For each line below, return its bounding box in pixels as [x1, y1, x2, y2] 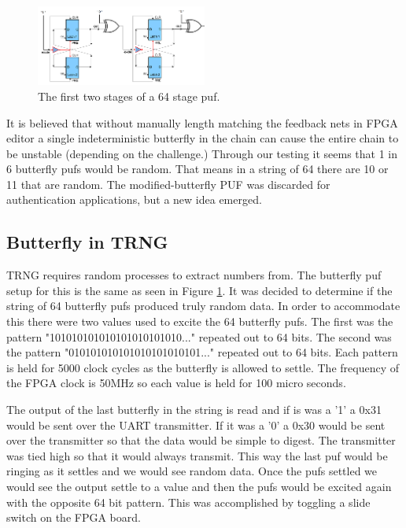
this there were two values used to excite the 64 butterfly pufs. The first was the [6, 313, 393, 330]
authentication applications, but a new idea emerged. [6, 191, 262, 208]
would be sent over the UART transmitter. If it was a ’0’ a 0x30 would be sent [6, 416, 386, 433]
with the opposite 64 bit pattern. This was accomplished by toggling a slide [6, 493, 371, 510]
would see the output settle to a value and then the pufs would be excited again [6, 478, 392, 494]
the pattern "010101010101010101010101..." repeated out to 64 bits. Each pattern [6, 344, 398, 360]
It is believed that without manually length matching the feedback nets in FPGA [6, 114, 398, 131]
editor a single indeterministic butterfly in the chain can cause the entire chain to [6, 130, 399, 146]
